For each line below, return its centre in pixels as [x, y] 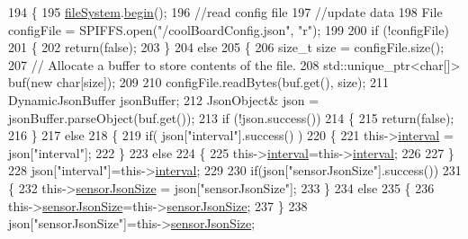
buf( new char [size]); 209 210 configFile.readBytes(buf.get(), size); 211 [199, 82]
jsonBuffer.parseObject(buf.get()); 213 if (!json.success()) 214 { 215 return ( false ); [231, 117]
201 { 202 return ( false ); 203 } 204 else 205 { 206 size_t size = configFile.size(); [226, 47]
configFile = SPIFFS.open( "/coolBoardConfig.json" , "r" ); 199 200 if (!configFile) [229, 29]
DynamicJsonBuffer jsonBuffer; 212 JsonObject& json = [164, 99]
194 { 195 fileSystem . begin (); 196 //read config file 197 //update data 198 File [225, 12]
